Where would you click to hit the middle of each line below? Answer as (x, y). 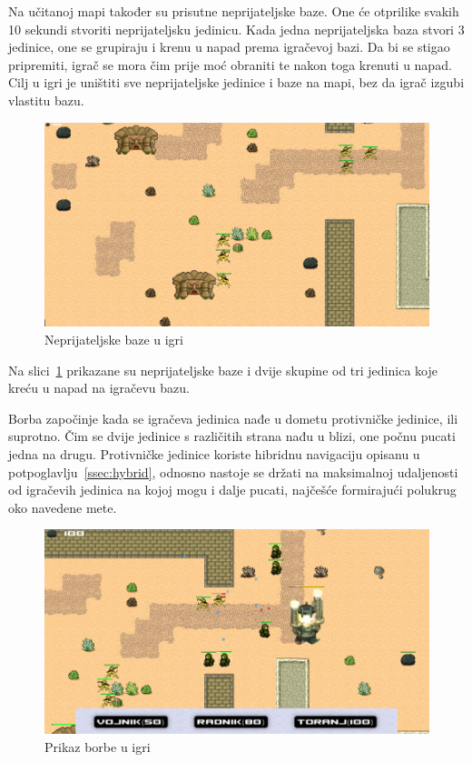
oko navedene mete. (63, 507)
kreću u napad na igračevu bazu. (99, 388)
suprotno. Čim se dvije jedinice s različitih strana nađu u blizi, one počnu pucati (232, 436)
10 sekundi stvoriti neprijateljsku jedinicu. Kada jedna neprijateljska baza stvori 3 (236, 29)
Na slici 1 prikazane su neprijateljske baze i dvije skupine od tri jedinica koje (223, 370)
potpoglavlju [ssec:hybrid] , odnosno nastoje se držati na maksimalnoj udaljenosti (233, 471)
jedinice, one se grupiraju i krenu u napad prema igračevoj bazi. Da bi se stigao (229, 47)
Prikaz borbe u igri (98, 746)
